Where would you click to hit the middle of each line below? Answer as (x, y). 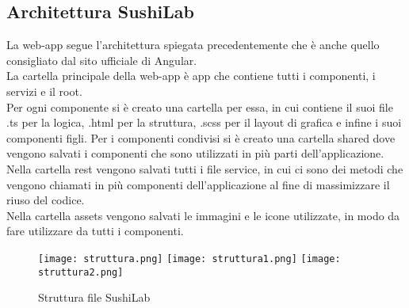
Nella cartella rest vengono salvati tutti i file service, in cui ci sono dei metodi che (205, 168)
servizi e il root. (44, 91)
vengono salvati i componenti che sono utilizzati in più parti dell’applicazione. (195, 153)
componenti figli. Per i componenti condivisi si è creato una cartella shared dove (201, 137)
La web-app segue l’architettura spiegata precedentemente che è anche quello (193, 45)
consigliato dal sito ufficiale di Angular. (102, 60)
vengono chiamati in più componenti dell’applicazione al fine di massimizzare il (198, 184)
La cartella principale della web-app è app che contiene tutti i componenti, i (191, 76)
